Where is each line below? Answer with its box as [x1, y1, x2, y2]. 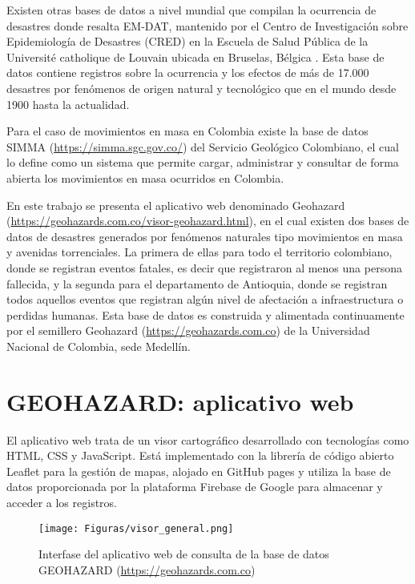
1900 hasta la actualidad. [6, 95, 130, 112]
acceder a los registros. [6, 493, 117, 510]
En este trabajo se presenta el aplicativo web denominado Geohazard [6, 196, 345, 213]
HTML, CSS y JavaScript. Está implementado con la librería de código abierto [6, 447, 394, 464]
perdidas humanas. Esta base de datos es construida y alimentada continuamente [6, 306, 405, 323]
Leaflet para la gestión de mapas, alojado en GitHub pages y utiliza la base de [6, 462, 391, 479]
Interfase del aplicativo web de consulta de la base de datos [38, 546, 329, 562]
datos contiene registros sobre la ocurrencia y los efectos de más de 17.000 [6, 64, 369, 81]
